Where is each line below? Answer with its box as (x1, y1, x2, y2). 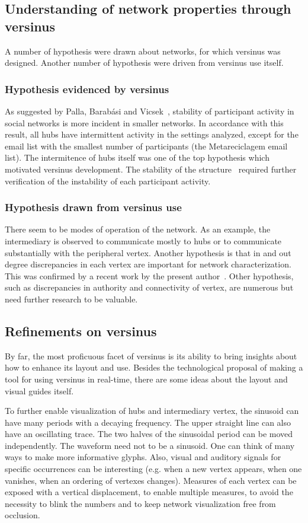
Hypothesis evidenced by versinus (5, 81, 169, 96)
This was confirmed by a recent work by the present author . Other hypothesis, (5, 269, 294, 282)
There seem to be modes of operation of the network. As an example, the (5, 223, 271, 235)
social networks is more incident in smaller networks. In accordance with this (5, 116, 284, 129)
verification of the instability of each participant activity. (5, 174, 211, 187)
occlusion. (5, 509, 40, 521)
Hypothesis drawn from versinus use (5, 200, 182, 215)
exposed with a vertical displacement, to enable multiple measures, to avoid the (5, 486, 293, 498)
